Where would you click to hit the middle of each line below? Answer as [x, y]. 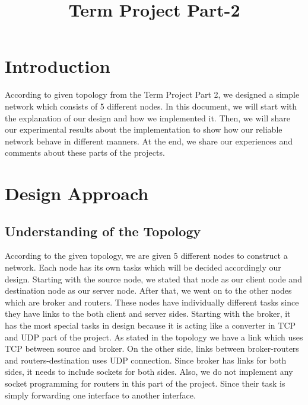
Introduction [58, 66]
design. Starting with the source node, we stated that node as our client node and [153, 279]
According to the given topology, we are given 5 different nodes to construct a [146, 255]
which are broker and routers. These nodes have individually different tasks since [152, 302]
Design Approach [77, 193]
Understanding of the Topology [103, 231]
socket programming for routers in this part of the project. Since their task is [145, 383]
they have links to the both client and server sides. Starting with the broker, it [148, 314]
